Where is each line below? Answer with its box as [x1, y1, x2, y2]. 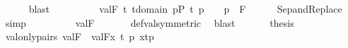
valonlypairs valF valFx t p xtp [5, 29, 154, 44]
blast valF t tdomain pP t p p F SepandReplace [28, 1, 342, 16]
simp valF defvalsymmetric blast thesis [5, 15, 294, 30]
